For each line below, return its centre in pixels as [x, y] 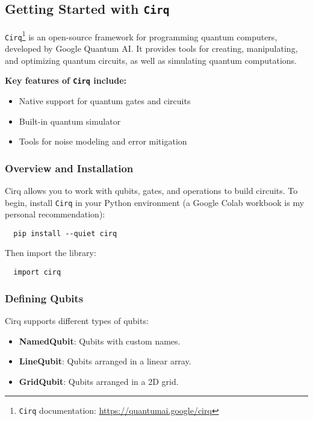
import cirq [37, 273]
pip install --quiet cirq [65, 233]
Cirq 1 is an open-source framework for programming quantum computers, [141, 36]
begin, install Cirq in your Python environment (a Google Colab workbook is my [155, 202]
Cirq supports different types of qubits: [77, 320]
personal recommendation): [55, 214]
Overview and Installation [69, 168]
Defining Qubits [44, 298]
